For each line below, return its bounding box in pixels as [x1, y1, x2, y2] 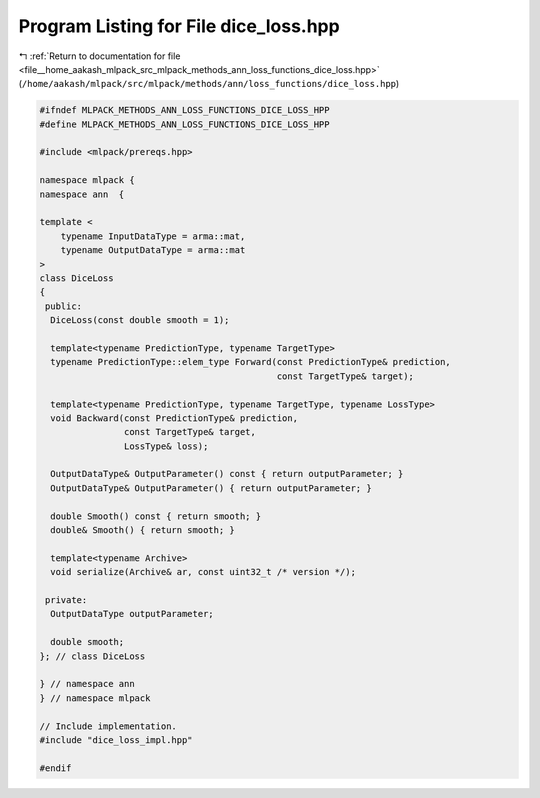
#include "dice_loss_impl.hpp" [39, 734, 194, 745]
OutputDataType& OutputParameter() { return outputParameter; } [50, 482, 372, 494]
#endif [39, 762, 72, 774]
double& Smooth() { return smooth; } [50, 525, 235, 536]
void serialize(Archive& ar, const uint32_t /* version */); [50, 566, 357, 578]
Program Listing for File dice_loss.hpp [18, 15, 340, 37]
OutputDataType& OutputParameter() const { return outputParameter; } [50, 468, 404, 480]
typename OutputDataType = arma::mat [60, 245, 246, 256]
